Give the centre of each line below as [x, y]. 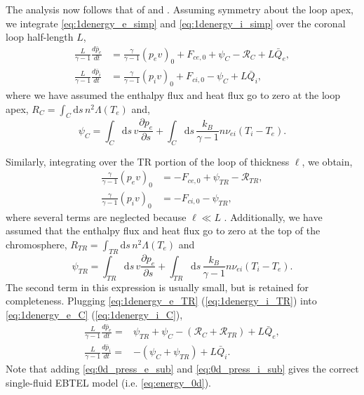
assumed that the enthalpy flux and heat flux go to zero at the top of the [163, 230]
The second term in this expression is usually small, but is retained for [157, 287]
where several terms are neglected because [96, 216]
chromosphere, [36, 244]
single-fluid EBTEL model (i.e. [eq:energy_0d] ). [108, 382]
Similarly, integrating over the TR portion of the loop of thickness [148, 161]
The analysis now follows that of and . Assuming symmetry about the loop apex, [180, 9]
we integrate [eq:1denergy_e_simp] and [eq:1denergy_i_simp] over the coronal [176, 23]
